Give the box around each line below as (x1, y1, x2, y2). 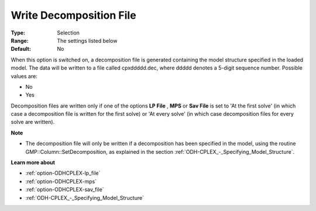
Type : (11, 29, 26, 36)
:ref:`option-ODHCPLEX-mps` (25, 178, 97, 185)
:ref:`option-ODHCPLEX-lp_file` (25, 170, 101, 177)
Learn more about (11, 159, 56, 166)
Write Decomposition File (11, 9, 137, 22)
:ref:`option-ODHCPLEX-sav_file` (25, 186, 105, 193)
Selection (57, 29, 80, 36)
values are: (11, 72, 37, 79)
